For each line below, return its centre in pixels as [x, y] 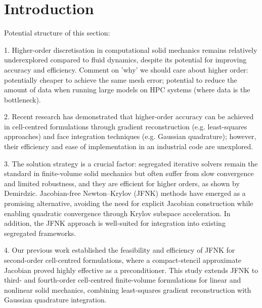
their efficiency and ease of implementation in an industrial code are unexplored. [129, 146]
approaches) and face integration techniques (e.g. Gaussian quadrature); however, [130, 136]
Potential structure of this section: [57, 33]
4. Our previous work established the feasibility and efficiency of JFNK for [120, 250]
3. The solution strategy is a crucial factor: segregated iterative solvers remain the [131, 163]
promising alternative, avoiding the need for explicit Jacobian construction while [129, 203]
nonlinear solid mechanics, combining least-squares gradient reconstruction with [128, 289]
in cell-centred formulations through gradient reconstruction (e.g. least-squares [126, 126]
